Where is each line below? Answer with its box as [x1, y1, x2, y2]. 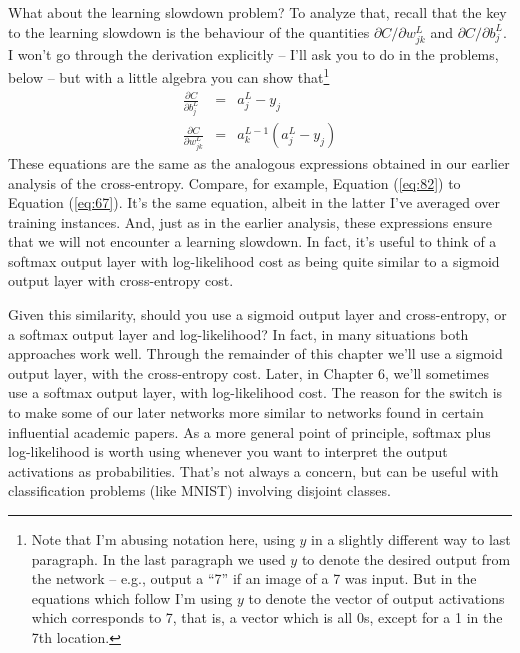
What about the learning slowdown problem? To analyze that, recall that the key [8, 2, 507, 22]
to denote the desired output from [301, 548, 511, 569]
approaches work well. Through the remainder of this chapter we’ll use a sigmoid [8, 343, 503, 364]
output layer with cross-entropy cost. [8, 270, 234, 291]
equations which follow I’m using [31, 587, 233, 608]
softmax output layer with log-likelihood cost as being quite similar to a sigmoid [8, 250, 500, 271]
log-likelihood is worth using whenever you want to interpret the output [8, 441, 448, 462]
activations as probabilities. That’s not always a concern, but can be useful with [8, 460, 499, 481]
